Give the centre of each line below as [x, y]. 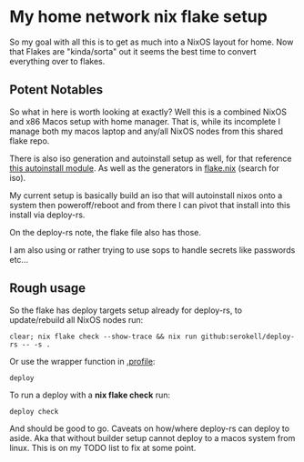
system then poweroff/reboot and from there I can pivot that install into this [150, 205]
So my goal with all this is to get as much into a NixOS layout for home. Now [152, 42]
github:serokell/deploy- [248, 336]
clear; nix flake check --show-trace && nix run [103, 336]
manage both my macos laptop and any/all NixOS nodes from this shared [147, 131]
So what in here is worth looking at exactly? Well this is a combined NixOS [148, 112]
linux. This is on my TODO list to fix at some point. [103, 447]
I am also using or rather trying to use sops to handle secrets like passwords [152, 250]
